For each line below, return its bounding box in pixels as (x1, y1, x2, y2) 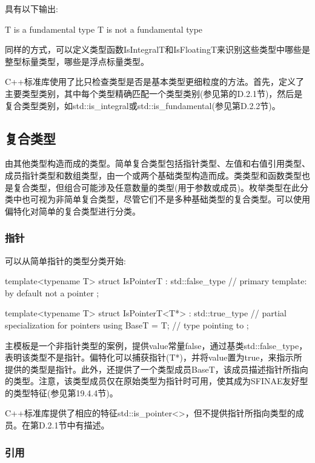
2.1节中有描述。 (47, 419, 110, 431)
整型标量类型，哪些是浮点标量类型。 (5, 55, 149, 67)
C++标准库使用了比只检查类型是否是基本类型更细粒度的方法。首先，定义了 (5, 75, 304, 88)
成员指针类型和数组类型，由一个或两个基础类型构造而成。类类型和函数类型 (5, 168, 302, 181)
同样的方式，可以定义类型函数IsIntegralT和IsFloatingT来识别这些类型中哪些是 (5, 43, 310, 56)
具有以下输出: (5, 2, 58, 15)
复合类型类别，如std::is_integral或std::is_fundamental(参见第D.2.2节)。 (5, 99, 280, 112)
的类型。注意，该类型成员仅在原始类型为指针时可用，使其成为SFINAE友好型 (5, 375, 308, 387)
